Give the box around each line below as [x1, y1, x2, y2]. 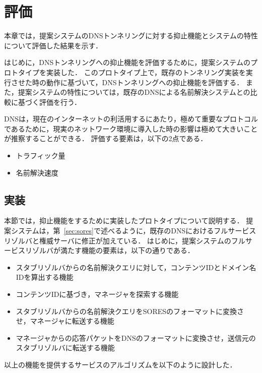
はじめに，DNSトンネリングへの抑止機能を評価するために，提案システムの [4, 57, 250, 68]
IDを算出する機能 [16, 272, 74, 282]
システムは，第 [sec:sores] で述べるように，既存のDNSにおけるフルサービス [11, 225, 256, 236]
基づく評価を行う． [18, 96, 81, 107]
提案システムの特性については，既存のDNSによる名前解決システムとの [18, 87, 250, 97]
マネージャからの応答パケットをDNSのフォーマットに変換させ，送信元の [16, 332, 256, 343]
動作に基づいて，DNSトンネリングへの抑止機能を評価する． [46, 77, 244, 87]
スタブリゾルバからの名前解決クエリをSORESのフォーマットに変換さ [16, 305, 244, 316]
